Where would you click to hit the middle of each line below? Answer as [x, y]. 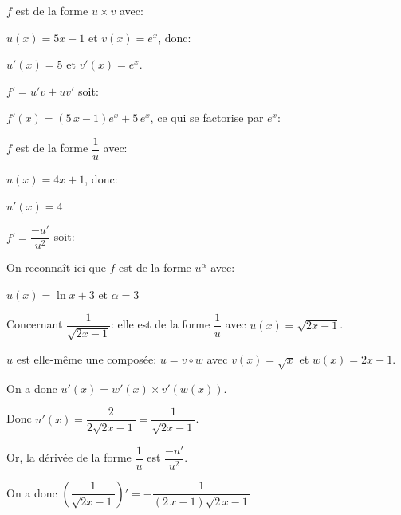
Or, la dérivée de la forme [69, 457]
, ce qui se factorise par [207, 118]
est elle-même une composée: [86, 358]
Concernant [35, 324]
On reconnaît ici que [56, 267]
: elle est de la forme [161, 324]
